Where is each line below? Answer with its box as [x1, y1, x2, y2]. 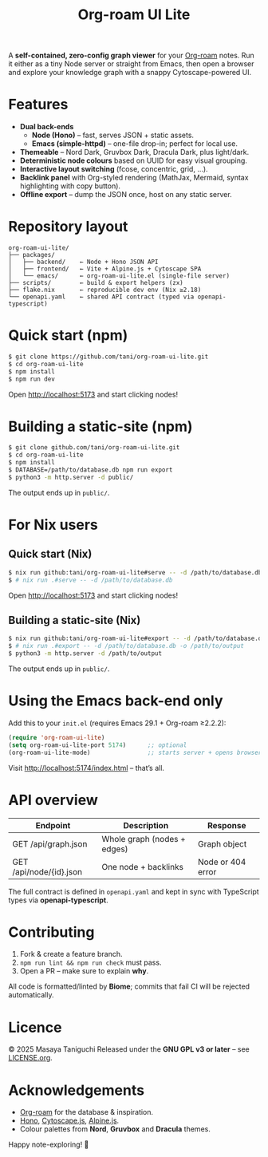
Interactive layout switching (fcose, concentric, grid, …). [19, 164, 209, 174]
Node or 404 [198, 856, 246, 867]
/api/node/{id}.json [12, 866, 82, 877]
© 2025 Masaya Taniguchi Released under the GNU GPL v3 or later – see [8, 1044, 250, 1054]
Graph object [198, 838, 247, 849]
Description [123, 819, 169, 831]
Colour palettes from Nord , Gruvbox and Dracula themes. [19, 1124, 211, 1134]
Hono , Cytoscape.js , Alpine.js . [19, 1116, 120, 1126]
